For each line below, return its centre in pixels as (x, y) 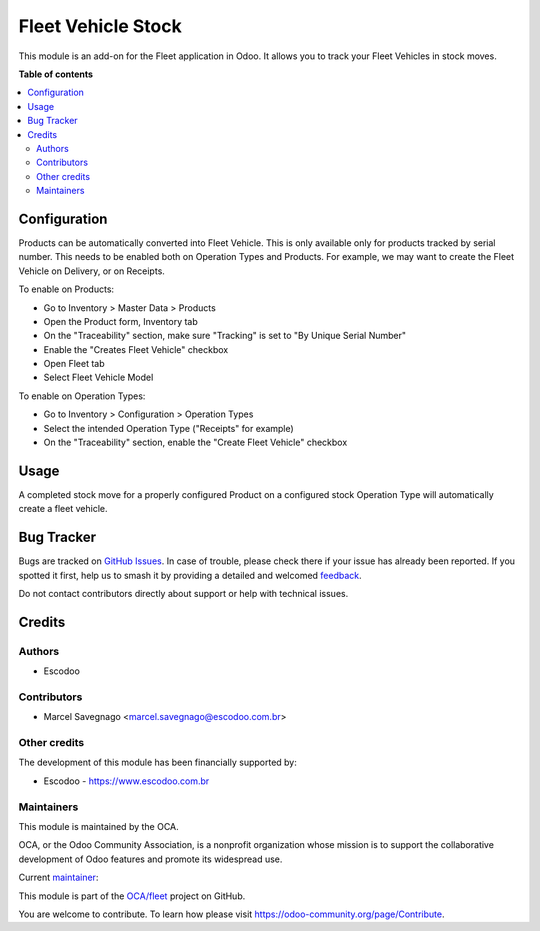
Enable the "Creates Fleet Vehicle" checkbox (136, 349)
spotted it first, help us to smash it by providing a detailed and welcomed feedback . (190, 575)
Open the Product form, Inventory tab (121, 321)
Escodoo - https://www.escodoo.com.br (126, 781)
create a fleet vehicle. (63, 509)
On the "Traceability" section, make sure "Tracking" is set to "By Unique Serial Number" (225, 336)
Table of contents (56, 74)
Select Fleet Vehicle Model (98, 377)
